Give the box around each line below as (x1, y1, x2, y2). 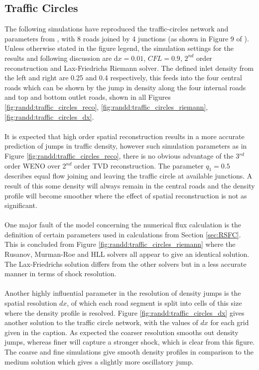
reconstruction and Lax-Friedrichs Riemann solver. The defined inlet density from (4, 62, 254, 73)
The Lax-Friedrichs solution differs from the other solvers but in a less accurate (4, 258, 247, 269)
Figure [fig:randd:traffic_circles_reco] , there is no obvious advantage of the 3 (4, 150, 240, 161)
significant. (4, 200, 37, 210)
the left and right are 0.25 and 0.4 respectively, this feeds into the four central (4, 72, 242, 83)
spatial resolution (4, 298, 57, 308)
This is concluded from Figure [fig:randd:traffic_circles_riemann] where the (4, 239, 236, 249)
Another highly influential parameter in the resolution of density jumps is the (4, 288, 241, 298)
